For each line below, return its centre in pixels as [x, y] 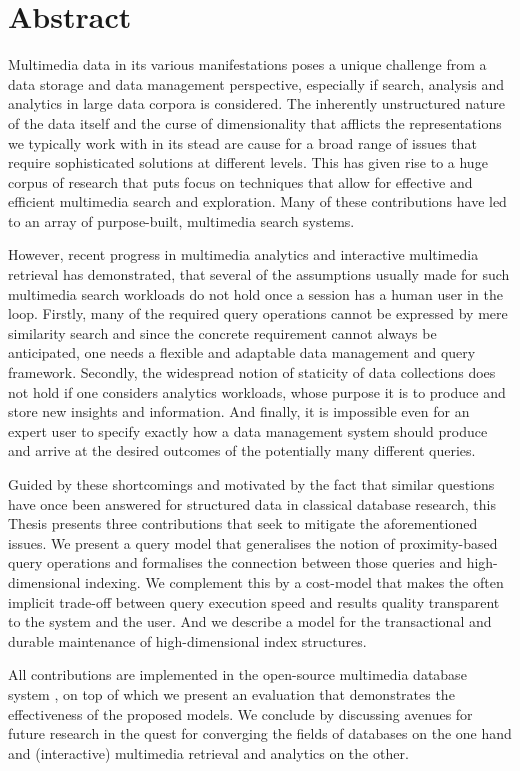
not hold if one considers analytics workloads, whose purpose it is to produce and [257, 391]
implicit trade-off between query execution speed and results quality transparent [254, 601]
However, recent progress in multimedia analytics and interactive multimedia [243, 254]
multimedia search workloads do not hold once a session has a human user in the [255, 293]
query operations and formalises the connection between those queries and [235, 562]
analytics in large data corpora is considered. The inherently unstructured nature [256, 103]
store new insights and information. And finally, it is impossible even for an [239, 411]
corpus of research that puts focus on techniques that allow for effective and [240, 181]
